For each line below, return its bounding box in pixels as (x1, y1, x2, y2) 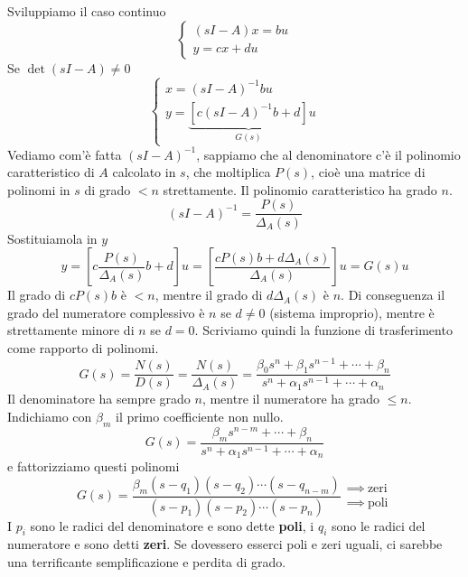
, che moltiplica (185, 163, 271, 181)
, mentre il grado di (154, 285, 263, 304)
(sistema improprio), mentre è (269, 302, 435, 321)
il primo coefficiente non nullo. (115, 407, 284, 425)
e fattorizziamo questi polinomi (7, 457, 180, 476)
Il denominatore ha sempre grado (7, 389, 191, 408)
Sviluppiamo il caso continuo (7, 2, 166, 20)
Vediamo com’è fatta (7, 144, 122, 163)
